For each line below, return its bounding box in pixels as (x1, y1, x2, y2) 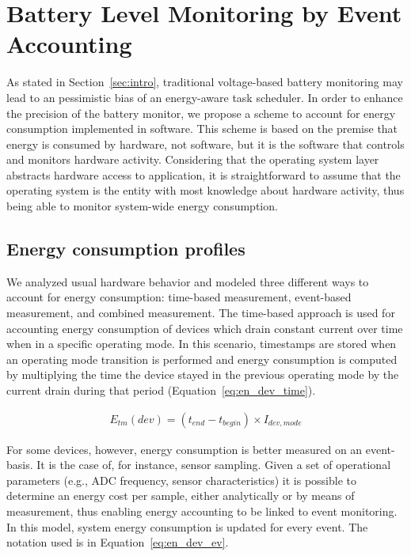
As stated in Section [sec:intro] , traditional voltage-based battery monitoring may (6, 74, 404, 90)
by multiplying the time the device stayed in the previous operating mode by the (6, 366, 399, 383)
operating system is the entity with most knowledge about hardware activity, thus (6, 182, 405, 199)
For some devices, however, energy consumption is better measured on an (6, 441, 363, 457)
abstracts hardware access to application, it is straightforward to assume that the (6, 166, 401, 183)
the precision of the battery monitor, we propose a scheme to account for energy (6, 104, 396, 121)
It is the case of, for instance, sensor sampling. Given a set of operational (36, 456, 391, 473)
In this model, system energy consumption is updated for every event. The (6, 518, 368, 535)
